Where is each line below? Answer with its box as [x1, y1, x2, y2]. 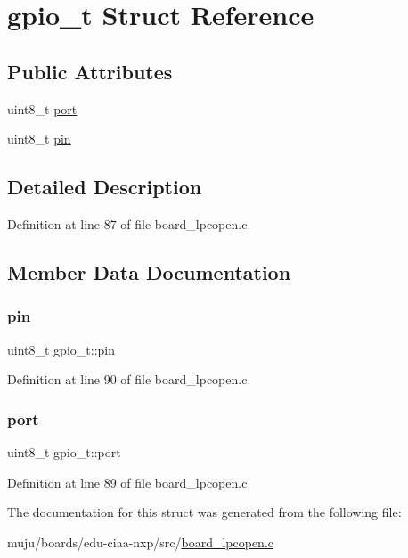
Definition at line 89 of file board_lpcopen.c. [7, 472, 251, 491]
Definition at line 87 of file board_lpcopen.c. [7, 214, 251, 233]
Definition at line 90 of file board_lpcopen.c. [7, 370, 251, 389]
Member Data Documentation [7, 258, 291, 285]
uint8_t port [7, 99, 78, 118]
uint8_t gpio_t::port [7, 442, 121, 461]
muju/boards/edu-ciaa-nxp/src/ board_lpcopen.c [7, 532, 273, 551]
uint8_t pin [7, 129, 71, 148]
